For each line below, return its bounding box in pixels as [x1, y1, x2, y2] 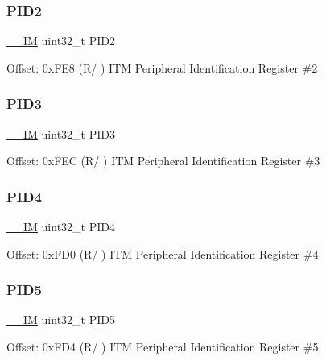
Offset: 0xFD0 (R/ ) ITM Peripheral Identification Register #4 [6, 245, 319, 262]
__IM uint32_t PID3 [6, 125, 115, 142]
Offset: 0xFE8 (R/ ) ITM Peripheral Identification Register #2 [6, 59, 318, 76]
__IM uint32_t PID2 [6, 32, 115, 49]
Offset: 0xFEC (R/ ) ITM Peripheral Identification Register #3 [6, 152, 320, 169]
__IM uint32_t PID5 [6, 311, 115, 328]
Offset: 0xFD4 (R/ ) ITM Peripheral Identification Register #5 [6, 338, 319, 355]
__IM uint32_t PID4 [6, 218, 115, 235]
